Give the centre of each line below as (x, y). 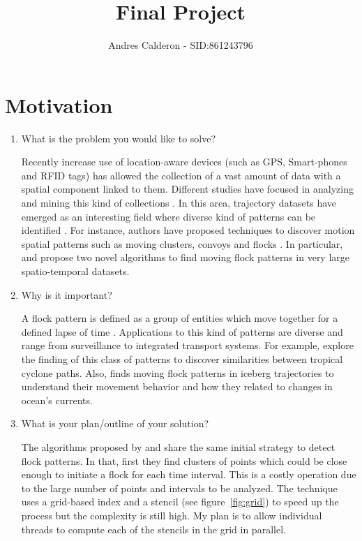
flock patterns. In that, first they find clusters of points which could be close (184, 460)
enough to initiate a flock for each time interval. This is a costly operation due (189, 474)
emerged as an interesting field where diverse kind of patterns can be (168, 216)
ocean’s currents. (57, 400)
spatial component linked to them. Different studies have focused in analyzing (187, 189)
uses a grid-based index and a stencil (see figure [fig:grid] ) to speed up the (180, 502)
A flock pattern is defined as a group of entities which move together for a (180, 318)
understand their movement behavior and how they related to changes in (177, 386)
